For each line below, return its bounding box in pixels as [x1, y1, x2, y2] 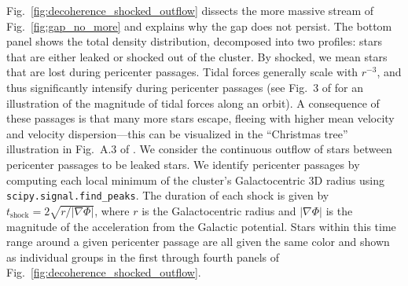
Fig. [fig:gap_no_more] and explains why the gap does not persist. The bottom [6, 17, 392, 34]
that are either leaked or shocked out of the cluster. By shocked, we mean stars [6, 48, 388, 64]
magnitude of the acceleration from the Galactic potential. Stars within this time [6, 218, 396, 234]
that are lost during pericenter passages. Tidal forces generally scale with [6, 64, 358, 80]
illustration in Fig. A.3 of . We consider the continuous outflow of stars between [6, 141, 392, 157]
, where [94, 202, 130, 218]
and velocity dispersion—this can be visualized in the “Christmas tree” [6, 125, 348, 141]
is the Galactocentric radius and [142, 202, 296, 218]
